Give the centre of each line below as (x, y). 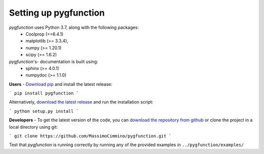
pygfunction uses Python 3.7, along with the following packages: (74, 27)
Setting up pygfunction (57, 13)
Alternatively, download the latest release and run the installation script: (81, 102)
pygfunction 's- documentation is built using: (54, 62)
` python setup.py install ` (44, 111)
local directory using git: (33, 127)
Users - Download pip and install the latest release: (61, 84)
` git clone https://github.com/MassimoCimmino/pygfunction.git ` (90, 136)
